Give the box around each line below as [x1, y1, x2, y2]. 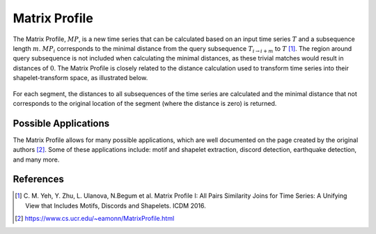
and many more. [13, 155, 60, 164]
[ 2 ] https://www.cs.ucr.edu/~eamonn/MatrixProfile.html [15, 214, 175, 223]
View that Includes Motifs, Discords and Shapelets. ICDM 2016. [25, 201, 206, 210]
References [13, 173, 64, 185]
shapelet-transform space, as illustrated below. [13, 74, 148, 82]
